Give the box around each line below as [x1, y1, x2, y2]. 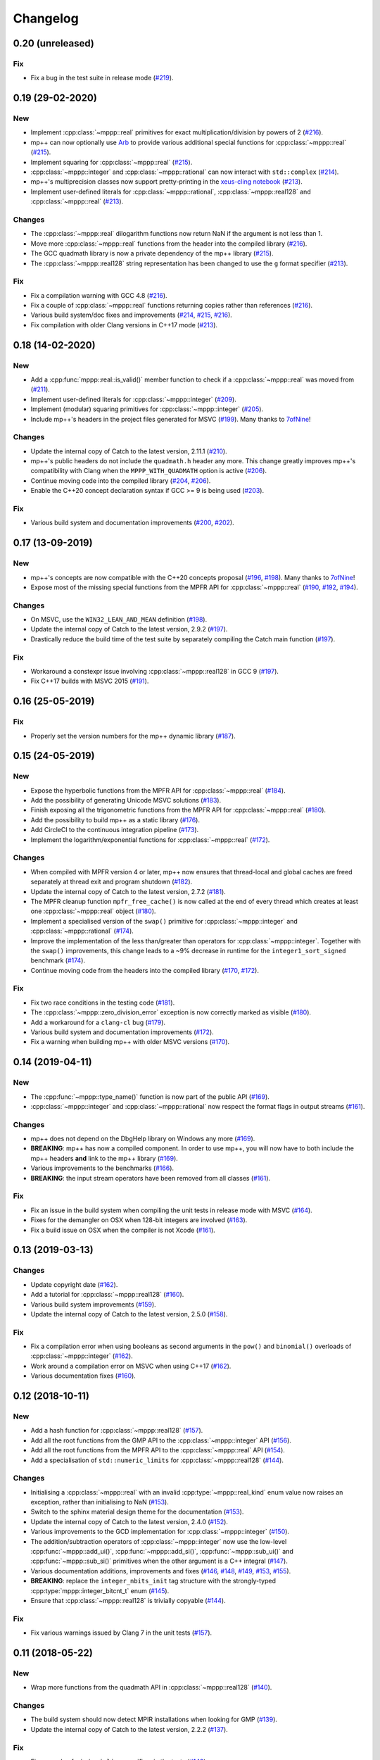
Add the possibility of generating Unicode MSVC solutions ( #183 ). [30, 796, 222, 805]
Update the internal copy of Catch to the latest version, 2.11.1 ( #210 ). [30, 447, 228, 455]
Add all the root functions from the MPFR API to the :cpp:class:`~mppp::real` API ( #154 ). [30, 1446, 285, 1454]
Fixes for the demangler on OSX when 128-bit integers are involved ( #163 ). [30, 1216, 248, 1224]
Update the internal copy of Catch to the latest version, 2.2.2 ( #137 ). [30, 1725, 228, 1733]
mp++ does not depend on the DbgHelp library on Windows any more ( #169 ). [30, 1134, 255, 1143]
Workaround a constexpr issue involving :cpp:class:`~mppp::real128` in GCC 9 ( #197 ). [30, 667, 279, 675]
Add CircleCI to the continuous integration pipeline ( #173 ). [30, 826, 199, 834]
